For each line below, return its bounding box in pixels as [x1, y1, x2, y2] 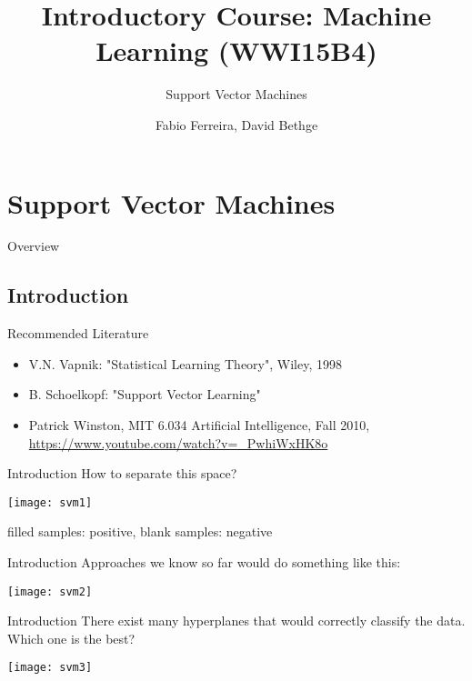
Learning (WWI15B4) [95, 32, 377, 69]
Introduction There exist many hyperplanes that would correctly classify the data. [7, 611, 466, 630]
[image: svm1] [7, 496, 93, 509]
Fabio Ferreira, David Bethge [155, 115, 318, 134]
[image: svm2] [7, 585, 93, 598]
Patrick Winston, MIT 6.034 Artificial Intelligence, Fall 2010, [28, 416, 370, 435]
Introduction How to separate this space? [7, 464, 237, 483]
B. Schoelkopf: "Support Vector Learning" [28, 385, 261, 404]
